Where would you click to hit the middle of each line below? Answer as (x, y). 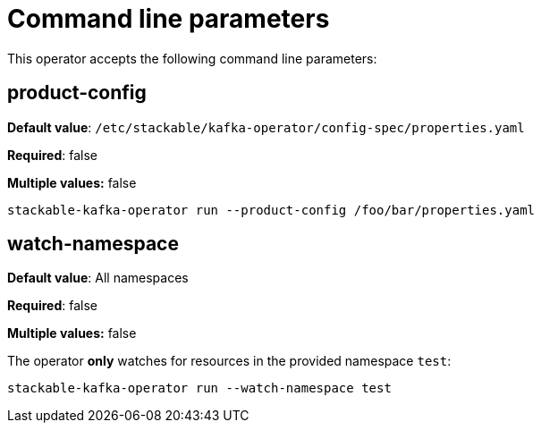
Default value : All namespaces (98, 278)
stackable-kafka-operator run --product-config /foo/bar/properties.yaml (271, 210)
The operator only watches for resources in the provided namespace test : (229, 361)
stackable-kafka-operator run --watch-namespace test (199, 388)
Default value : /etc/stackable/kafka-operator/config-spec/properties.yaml (266, 127)
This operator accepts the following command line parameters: (192, 58)
